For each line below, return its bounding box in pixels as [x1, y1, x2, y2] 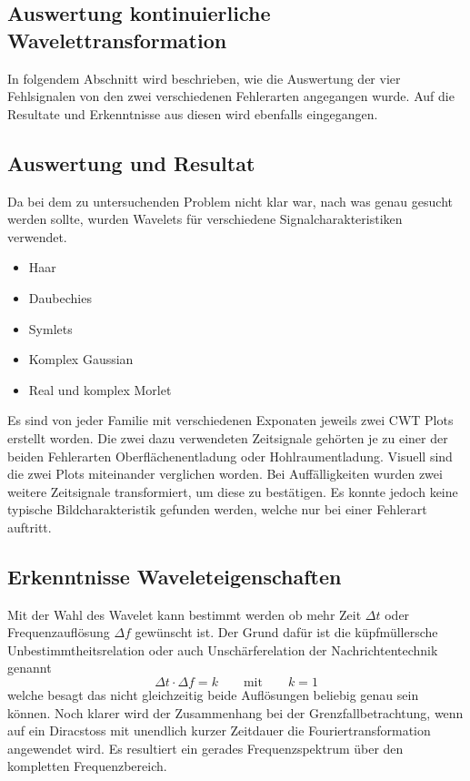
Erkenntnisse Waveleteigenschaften [7, 562, 342, 590]
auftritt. [7, 517, 52, 536]
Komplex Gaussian [28, 350, 134, 369]
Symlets [28, 319, 73, 338]
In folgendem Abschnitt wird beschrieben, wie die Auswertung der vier [7, 68, 401, 87]
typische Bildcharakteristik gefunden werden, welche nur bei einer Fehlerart [7, 500, 427, 519]
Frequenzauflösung [7, 623, 110, 642]
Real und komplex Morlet [28, 380, 172, 399]
